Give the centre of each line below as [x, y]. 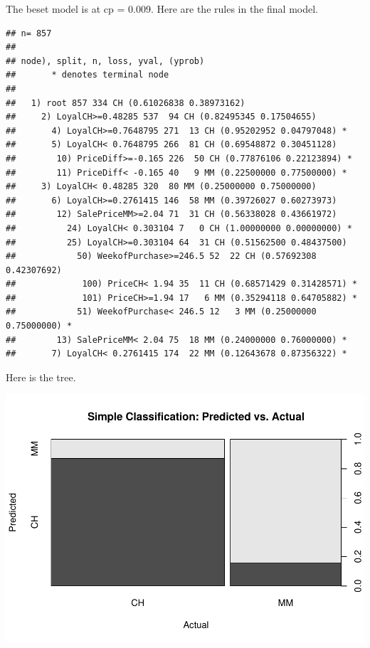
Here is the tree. [41, 377]
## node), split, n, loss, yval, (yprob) [105, 61]
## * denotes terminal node [88, 75]
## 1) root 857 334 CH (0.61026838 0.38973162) [126, 103]
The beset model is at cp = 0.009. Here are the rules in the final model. [162, 9]
